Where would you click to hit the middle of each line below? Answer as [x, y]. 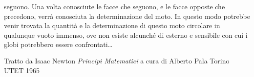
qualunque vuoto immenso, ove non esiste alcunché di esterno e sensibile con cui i [126, 35]
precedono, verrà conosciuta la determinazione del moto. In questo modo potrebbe [127, 16]
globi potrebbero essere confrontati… [58, 44]
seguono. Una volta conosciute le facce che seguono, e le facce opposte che [115, 6]
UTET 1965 [22, 70]
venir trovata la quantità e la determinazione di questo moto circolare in [112, 25]
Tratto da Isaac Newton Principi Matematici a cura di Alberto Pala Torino [117, 60]
